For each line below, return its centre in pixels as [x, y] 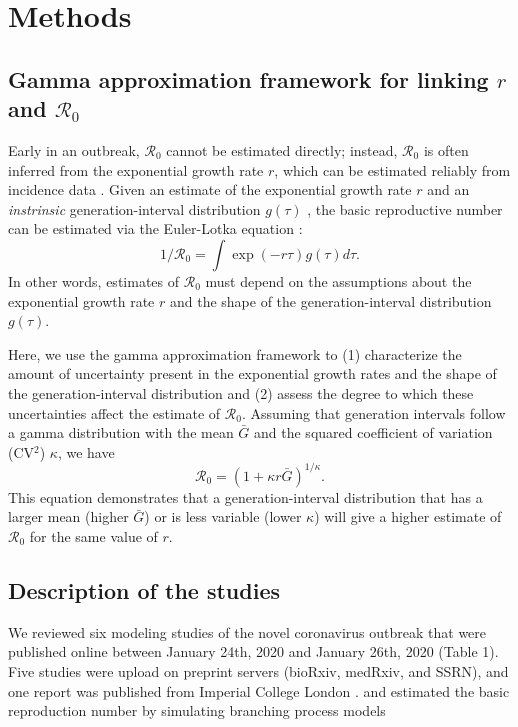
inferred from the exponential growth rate [136, 169]
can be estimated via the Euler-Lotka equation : [155, 228]
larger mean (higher [68, 516]
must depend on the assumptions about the [338, 280]
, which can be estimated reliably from [392, 169]
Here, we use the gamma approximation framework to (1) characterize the [235, 353]
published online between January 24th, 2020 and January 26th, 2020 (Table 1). [253, 651]
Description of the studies [144, 589]
